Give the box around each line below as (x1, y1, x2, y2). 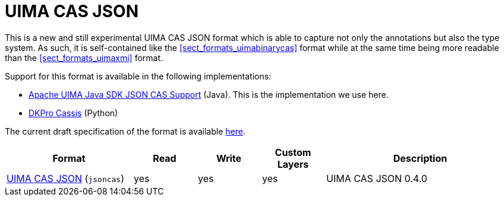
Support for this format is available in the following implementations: (5, 71, 272, 81)
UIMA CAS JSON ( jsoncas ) (7, 172, 125, 184)
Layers (277, 158, 309, 170)
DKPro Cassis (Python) (29, 107, 118, 118)
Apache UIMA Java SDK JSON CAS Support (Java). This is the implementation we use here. (29, 89, 389, 100)
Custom (275, 146, 311, 158)
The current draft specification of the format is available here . (5, 126, 245, 136)
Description (393, 152, 448, 164)
